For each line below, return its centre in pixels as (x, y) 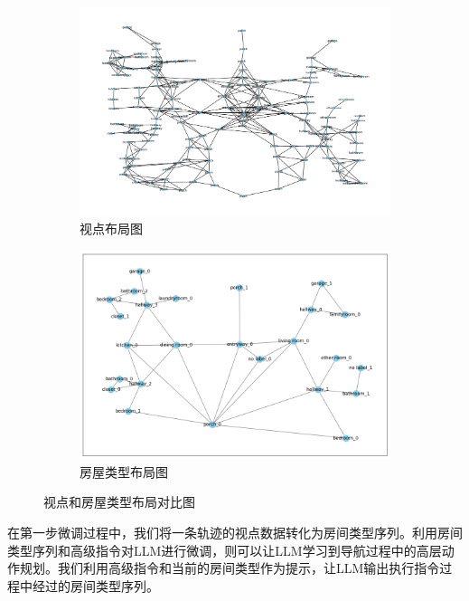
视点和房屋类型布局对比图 (119, 502)
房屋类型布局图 (124, 471)
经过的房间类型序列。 (95, 585)
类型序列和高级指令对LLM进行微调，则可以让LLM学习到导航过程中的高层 (225, 550)
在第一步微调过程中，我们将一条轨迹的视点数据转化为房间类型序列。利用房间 (235, 533)
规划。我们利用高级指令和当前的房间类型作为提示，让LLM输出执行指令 (230, 568)
